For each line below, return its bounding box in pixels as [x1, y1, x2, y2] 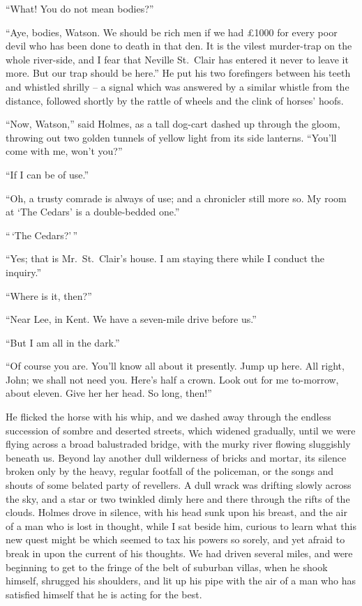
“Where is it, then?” [6, 288, 92, 303]
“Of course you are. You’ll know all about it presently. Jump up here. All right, [6, 358, 345, 373]
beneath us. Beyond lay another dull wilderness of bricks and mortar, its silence [6, 450, 347, 464]
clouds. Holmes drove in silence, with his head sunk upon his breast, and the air [6, 505, 347, 520]
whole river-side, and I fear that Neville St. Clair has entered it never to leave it [6, 52, 349, 66]
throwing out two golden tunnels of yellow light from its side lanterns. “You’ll [6, 130, 337, 144]
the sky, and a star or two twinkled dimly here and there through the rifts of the [6, 491, 350, 506]
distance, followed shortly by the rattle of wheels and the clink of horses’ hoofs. [6, 93, 344, 107]
